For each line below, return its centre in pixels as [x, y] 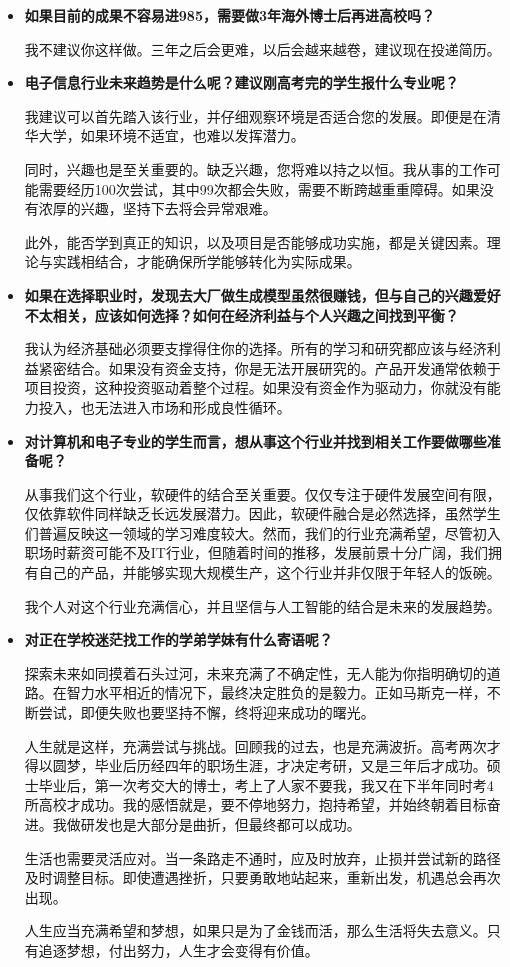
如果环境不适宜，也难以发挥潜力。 [192, 135]
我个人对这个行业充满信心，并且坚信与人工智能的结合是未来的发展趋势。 [262, 605]
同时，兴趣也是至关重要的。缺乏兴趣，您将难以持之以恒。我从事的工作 [255, 168]
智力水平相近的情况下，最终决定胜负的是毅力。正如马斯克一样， [276, 692]
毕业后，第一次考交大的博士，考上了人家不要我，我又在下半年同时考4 [266, 784]
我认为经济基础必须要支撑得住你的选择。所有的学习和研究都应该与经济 [255, 348]
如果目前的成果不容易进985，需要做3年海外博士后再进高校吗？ [229, 15]
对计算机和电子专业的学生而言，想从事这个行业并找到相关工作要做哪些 [255, 440]
